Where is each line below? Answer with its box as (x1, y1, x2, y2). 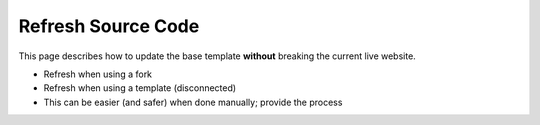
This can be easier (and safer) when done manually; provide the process (43, 96, 343, 108)
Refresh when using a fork (43, 68, 153, 80)
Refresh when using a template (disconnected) (43, 82, 237, 94)
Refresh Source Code (18, 15, 200, 37)
